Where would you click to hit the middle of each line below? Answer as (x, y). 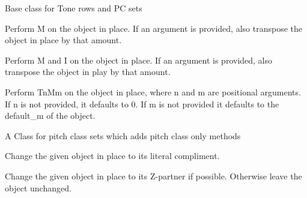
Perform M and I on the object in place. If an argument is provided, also (139, 60)
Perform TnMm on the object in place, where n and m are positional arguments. (153, 91)
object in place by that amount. (63, 40)
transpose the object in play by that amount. (88, 72)
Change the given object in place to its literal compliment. (112, 156)
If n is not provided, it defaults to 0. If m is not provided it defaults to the (142, 103)
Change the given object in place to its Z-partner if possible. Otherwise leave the (153, 175)
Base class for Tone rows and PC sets (74, 8)
